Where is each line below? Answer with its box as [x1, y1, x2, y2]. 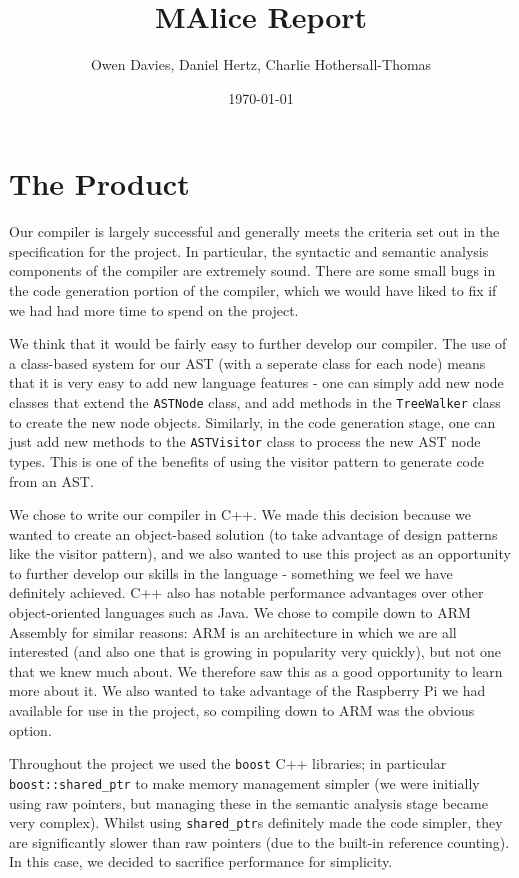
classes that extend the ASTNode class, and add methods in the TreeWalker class [9, 392, 501, 412]
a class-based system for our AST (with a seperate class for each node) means [9, 352, 486, 373]
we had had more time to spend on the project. [9, 299, 299, 320]
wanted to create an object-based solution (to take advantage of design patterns [9, 523, 498, 544]
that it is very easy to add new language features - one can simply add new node [9, 372, 504, 393]
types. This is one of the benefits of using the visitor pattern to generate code [9, 450, 485, 471]
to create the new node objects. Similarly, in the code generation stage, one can [9, 411, 496, 432]
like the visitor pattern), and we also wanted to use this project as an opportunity [9, 543, 511, 564]
